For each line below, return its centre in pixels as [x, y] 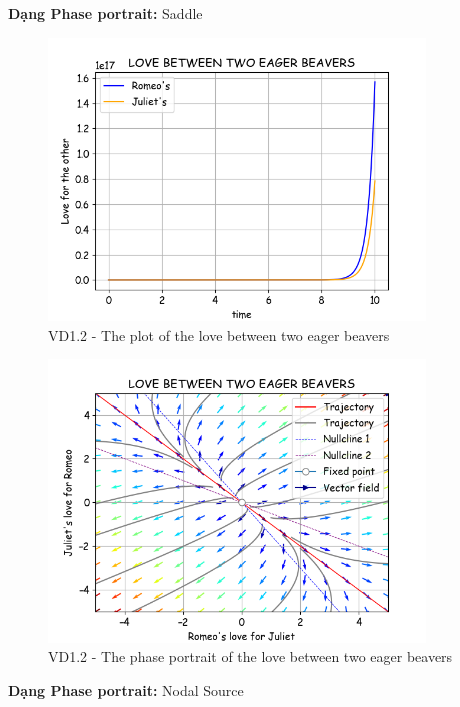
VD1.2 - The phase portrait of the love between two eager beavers [250, 656]
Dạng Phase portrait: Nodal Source [126, 689]
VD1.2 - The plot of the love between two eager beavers [219, 334]
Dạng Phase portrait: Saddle [105, 13]
